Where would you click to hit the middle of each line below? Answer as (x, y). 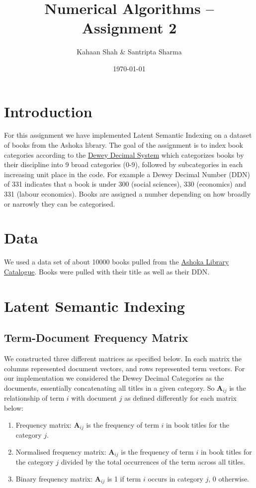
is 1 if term (124, 478)
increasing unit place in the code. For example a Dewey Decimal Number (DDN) (127, 174)
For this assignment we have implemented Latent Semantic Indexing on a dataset (128, 135)
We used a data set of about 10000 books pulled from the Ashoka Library (117, 262)
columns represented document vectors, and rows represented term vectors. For (125, 368)
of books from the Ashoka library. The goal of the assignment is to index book (124, 145)
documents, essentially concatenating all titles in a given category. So (109, 387)
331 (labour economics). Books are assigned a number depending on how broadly (128, 194)
